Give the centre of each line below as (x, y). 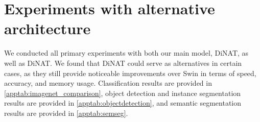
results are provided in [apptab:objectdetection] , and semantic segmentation (123, 103)
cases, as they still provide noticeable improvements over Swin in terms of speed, (130, 73)
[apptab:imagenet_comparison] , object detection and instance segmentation (123, 93)
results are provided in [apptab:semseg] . (66, 113)
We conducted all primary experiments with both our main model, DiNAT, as (126, 53)
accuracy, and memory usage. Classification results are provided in (108, 83)
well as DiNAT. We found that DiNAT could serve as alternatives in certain (123, 63)
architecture (48, 28)
